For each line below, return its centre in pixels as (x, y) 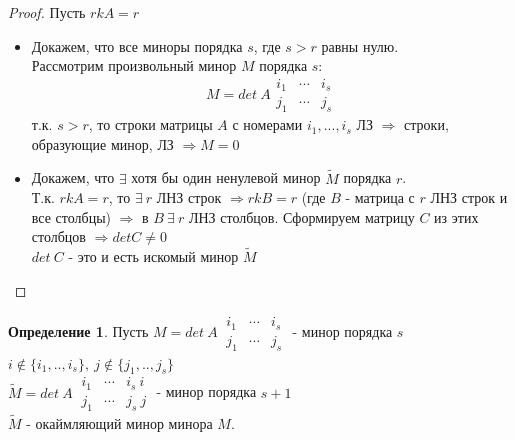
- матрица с (380, 197)
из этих (456, 216)
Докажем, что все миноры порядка (137, 45)
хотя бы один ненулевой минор (226, 177)
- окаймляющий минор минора (119, 422)
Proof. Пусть (47, 12)
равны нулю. (360, 45)
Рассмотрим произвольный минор (134, 65)
